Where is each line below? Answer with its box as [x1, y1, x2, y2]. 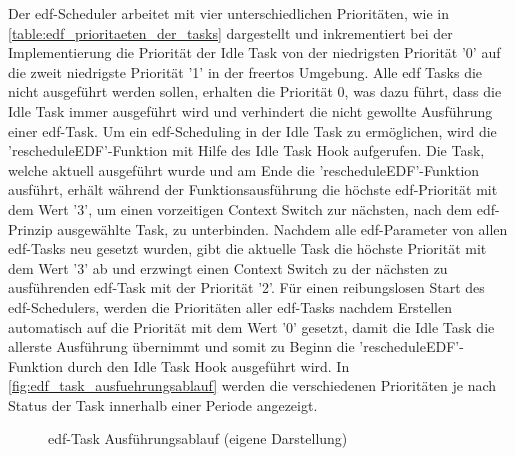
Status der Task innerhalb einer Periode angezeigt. [8, 394, 318, 415]
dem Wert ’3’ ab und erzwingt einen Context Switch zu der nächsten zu [8, 257, 448, 278]
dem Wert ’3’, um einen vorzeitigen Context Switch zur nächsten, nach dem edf [8, 198, 496, 219]
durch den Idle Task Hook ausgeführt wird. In [67, 355, 350, 376]
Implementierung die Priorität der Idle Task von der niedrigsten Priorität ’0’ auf [8, 42, 501, 63]
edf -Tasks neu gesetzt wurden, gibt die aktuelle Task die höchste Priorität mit [8, 238, 487, 259]
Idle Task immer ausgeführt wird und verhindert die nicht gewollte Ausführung [8, 100, 493, 121]
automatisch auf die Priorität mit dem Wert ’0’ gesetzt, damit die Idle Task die [8, 316, 495, 337]
